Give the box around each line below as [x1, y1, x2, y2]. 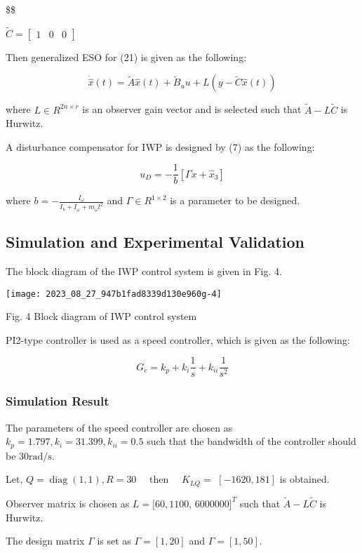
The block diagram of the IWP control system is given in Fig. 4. [6, 263, 282, 278]
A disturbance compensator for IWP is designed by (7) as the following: [6, 139, 315, 154]
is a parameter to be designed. [170, 193, 300, 208]
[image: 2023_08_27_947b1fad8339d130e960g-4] [6, 288, 222, 299]
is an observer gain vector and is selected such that [82, 102, 302, 116]
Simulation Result [6, 392, 109, 410]
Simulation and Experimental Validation [6, 231, 305, 253]
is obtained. [279, 472, 330, 486]
